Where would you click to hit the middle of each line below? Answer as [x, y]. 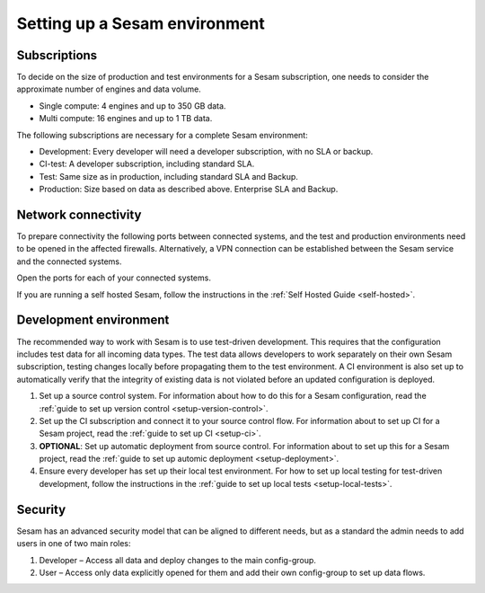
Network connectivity [79, 215]
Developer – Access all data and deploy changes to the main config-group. [177, 560]
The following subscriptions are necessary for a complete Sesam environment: [163, 135]
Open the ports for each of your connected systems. [114, 278]
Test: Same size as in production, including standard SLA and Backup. [168, 176]
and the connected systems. [69, 261]
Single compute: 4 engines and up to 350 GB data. [132, 106]
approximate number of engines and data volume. [109, 89]
